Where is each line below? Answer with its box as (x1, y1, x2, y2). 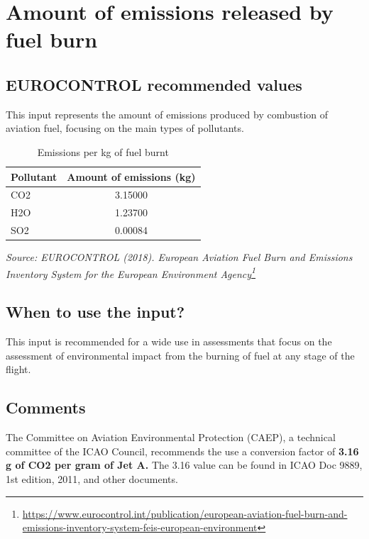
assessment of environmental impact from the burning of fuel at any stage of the (6, 348, 355, 362)
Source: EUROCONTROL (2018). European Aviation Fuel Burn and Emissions (6, 250, 353, 265)
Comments (6, 396, 86, 418)
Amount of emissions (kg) (67, 169, 196, 184)
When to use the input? (6, 301, 185, 323)
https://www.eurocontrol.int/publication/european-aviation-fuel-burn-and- (22, 506, 348, 521)
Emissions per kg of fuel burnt (37, 144, 169, 159)
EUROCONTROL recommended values (6, 73, 302, 95)
